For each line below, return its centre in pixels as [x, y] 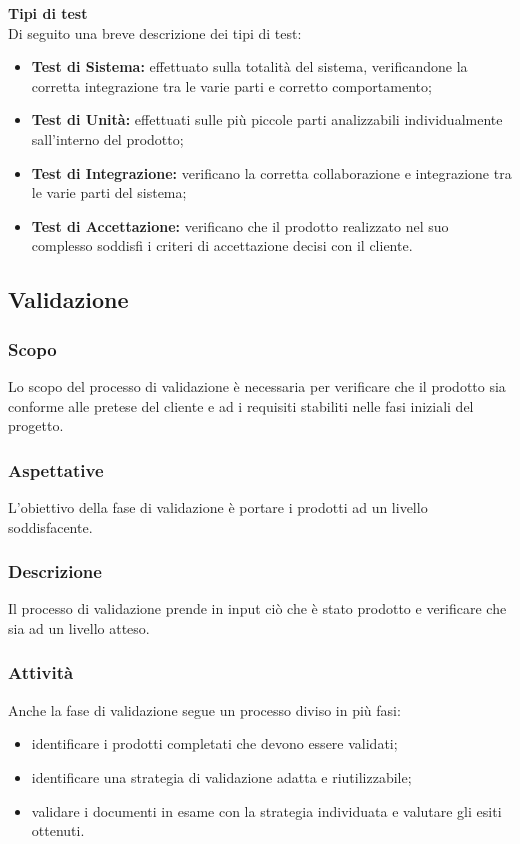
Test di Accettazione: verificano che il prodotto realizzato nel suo [240, 225]
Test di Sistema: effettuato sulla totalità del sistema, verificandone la [249, 66]
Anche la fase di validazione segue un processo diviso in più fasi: [204, 709]
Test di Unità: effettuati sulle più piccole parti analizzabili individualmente [267, 119]
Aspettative [56, 469]
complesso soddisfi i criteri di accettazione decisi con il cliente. [222, 245]
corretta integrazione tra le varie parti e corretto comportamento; [231, 85]
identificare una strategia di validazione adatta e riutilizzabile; [221, 776]
